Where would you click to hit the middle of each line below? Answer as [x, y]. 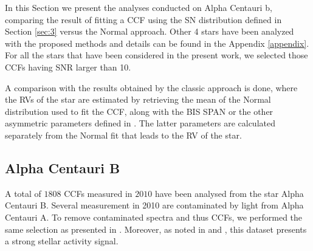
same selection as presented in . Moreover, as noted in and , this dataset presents [156, 229]
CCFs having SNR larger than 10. [68, 67]
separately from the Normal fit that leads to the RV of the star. [123, 135]
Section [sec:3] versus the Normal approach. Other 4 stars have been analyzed [150, 31]
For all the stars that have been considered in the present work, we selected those [156, 55]
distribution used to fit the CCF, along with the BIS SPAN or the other [139, 111]
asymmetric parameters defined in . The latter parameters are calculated [140, 123]
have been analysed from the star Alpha [229, 193]
